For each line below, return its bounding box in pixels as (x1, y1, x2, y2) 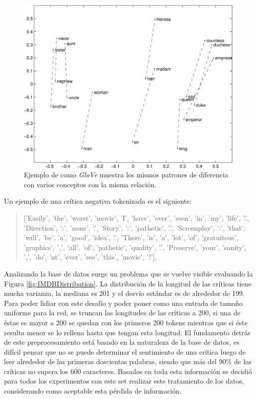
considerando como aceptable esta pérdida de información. (4, 386, 182, 396)
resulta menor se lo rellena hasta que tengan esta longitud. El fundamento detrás (4, 327, 251, 337)
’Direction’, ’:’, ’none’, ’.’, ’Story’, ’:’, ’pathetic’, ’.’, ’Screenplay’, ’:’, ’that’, (23, 222, 246, 233)
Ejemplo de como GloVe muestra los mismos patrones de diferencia (24, 169, 228, 180)
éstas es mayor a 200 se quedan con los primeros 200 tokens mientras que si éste (4, 317, 248, 327)
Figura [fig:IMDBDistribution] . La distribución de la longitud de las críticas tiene (4, 278, 252, 288)
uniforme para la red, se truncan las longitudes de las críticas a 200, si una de (4, 307, 241, 318)
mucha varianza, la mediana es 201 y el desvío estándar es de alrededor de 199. (4, 288, 245, 298)
